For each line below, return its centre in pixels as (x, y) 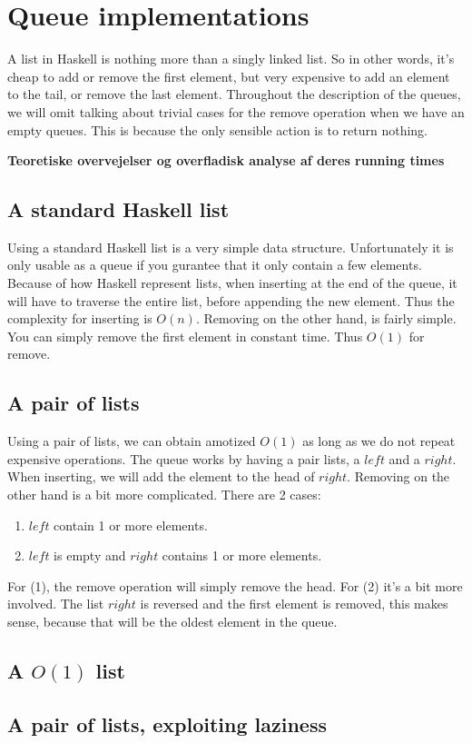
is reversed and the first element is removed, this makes (294, 604)
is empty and (90, 555)
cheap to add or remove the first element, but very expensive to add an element (229, 76)
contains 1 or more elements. (242, 555)
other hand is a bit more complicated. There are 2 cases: (164, 495)
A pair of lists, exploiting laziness (167, 723)
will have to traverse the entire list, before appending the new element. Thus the (231, 300)
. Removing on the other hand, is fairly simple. (326, 318)
